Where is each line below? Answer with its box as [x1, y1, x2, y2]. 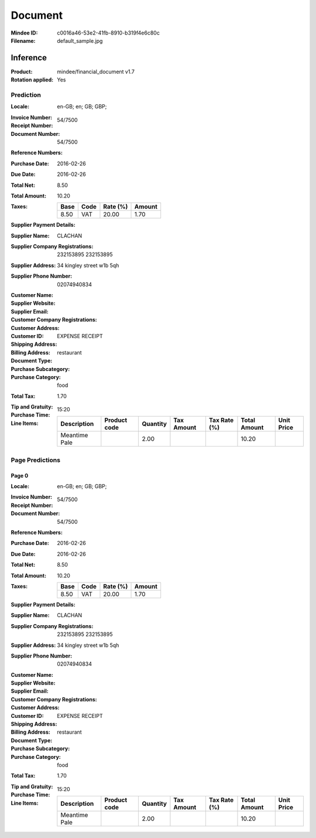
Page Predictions [11, 456, 61, 464]
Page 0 [11, 472, 29, 479]
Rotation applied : [11, 76, 54, 83]
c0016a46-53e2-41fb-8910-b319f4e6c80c [57, 29, 160, 36]
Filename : [11, 37, 36, 44]
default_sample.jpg [57, 37, 103, 44]
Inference [11, 53, 47, 63]
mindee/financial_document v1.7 [57, 68, 135, 75]
